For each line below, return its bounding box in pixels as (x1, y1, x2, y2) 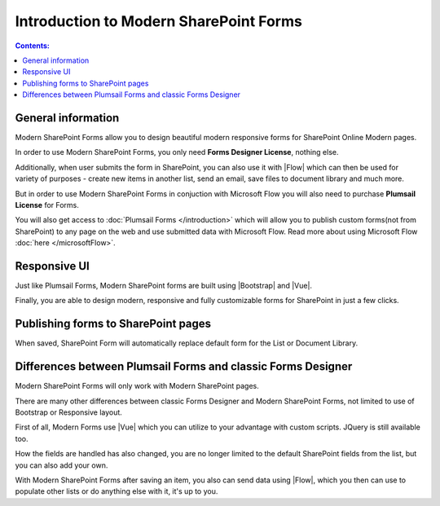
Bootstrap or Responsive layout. (15, 407, 122, 417)
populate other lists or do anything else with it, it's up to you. (15, 486, 218, 496)
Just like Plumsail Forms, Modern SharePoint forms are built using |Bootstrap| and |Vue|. (15, 281, 313, 291)
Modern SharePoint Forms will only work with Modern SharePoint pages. (15, 381, 260, 391)
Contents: (15, 41, 51, 51)
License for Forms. (15, 200, 79, 209)
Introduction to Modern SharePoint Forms (15, 12, 303, 30)
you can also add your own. (15, 460, 108, 470)
